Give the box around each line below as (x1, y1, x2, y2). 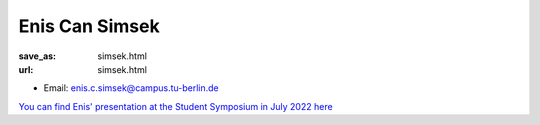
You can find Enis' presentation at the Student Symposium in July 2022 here (18, 100, 334, 112)
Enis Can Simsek (18, 15, 160, 37)
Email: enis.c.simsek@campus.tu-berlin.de (43, 82, 219, 94)
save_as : (18, 50, 57, 62)
